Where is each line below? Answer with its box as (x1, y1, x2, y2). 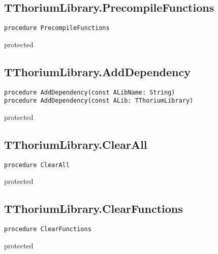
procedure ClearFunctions (4, 226, 91, 233)
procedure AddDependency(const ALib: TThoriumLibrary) (4, 97, 194, 105)
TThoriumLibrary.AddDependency (4, 63, 191, 79)
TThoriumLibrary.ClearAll (4, 136, 147, 152)
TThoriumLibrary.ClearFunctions (4, 201, 183, 216)
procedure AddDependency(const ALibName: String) (4, 88, 175, 96)
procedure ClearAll (4, 161, 70, 169)
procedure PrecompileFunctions (4, 24, 110, 32)
